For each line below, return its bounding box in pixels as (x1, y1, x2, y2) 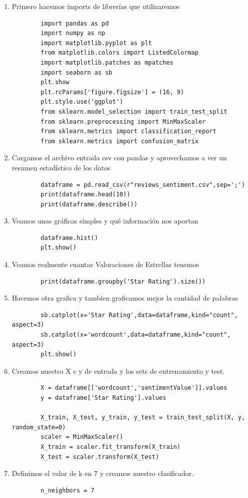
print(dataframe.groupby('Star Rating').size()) (41, 278, 206, 285)
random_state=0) (12, 423, 66, 431)
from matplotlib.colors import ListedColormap (41, 49, 199, 57)
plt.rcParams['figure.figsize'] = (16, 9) (41, 88, 184, 96)
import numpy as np (41, 30, 105, 37)
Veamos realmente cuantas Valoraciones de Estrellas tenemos (12, 259, 199, 270)
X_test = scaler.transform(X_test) (41, 453, 159, 460)
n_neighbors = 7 (41, 486, 95, 494)
